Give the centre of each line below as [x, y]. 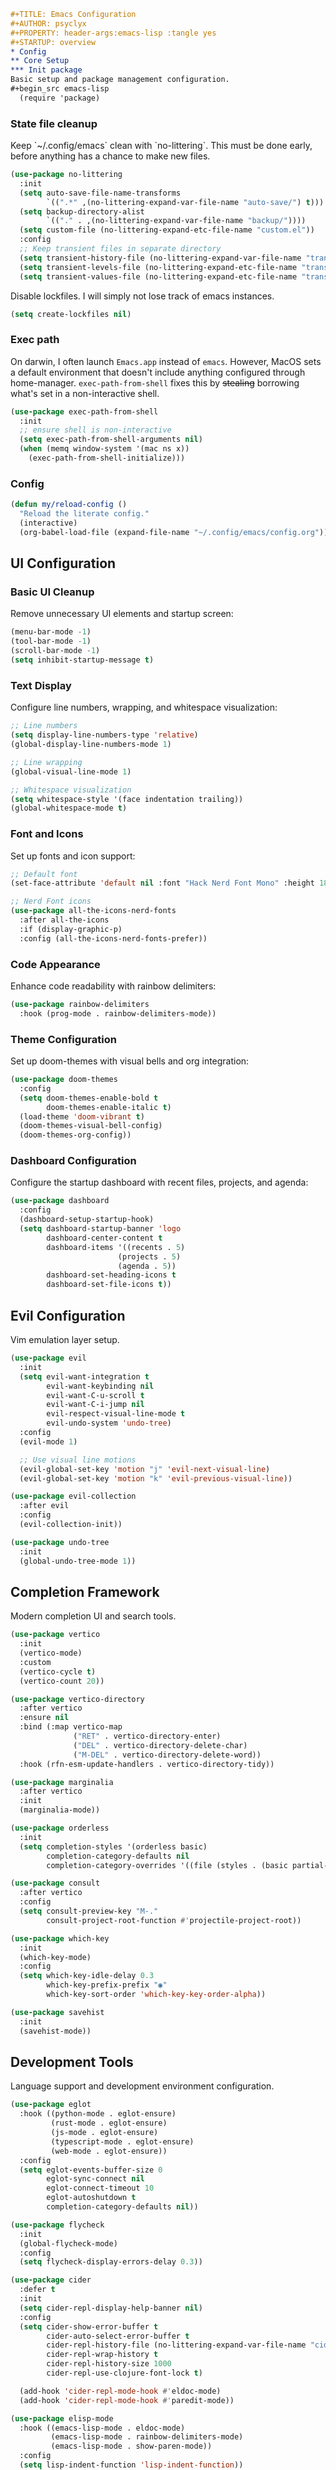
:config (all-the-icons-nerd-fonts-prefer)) [113, 938]
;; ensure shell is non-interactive [95, 430]
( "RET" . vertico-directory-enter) [147, 1736]
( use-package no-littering [66, 175]
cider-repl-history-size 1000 [109, 2364]
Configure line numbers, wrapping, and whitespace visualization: [144, 707]
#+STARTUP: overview [53, 42]
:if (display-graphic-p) [71, 929]
